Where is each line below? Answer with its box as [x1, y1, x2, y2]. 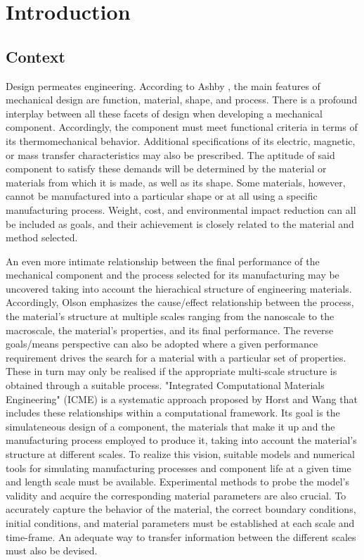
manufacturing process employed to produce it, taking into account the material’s [6, 433, 357, 447]
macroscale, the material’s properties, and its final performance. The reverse [6, 322, 334, 337]
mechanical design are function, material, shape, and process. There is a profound [6, 92, 358, 107]
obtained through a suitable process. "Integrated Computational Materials [6, 378, 325, 393]
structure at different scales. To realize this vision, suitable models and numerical [6, 447, 355, 462]
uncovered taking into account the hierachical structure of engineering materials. [6, 281, 352, 295]
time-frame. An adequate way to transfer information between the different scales [6, 529, 356, 544]
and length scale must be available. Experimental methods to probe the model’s [6, 474, 350, 489]
